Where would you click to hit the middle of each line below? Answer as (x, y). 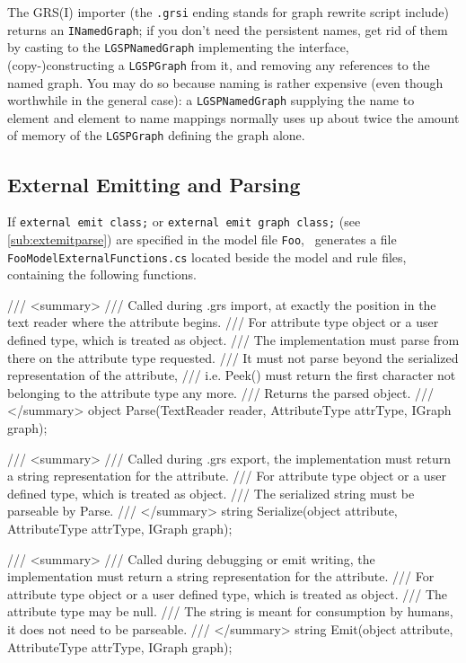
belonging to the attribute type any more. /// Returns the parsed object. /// (220, 392)
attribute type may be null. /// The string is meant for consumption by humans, (230, 611)
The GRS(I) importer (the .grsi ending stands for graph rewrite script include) (229, 12)
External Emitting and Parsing (154, 184)
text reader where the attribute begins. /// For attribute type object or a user (223, 322)
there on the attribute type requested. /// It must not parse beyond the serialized (233, 357)
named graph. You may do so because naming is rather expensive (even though (225, 82)
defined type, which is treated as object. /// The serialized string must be (211, 493)
